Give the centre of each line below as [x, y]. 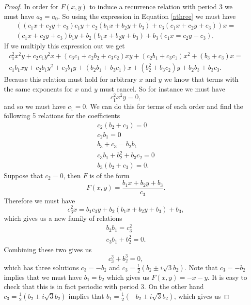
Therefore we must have [39, 200]
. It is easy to [227, 277]
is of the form [110, 175]
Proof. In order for [31, 6]
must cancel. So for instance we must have [162, 88]
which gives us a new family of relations [63, 218]
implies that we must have [43, 277]
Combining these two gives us [48, 249]
